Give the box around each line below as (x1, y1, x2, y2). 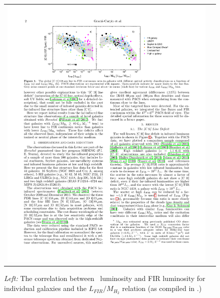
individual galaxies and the (4, 283, 87, 293)
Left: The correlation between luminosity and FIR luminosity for (4, 273, 205, 283)
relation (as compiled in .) (122, 283, 202, 293)
